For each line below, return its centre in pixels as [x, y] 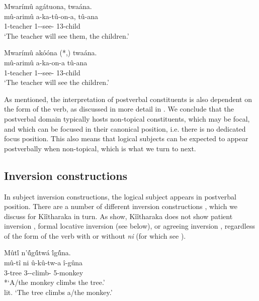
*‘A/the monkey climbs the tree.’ [55, 282]
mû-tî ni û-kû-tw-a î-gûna [43, 263]
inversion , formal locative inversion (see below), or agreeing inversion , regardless [129, 226]
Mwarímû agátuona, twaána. [48, 6]
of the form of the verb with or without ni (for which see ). [95, 235]
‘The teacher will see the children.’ [57, 82]
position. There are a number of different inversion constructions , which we [121, 206]
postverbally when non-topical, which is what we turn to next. [100, 148]
